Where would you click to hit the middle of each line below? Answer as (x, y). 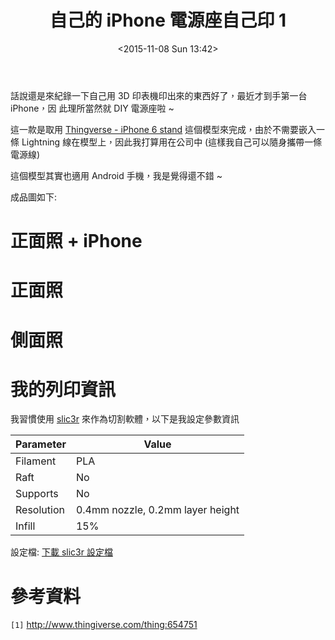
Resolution (40, 510)
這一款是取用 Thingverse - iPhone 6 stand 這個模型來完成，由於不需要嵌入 (163, 129)
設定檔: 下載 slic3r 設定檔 (61, 552)
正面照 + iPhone (76, 241)
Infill (25, 526)
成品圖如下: (34, 197)
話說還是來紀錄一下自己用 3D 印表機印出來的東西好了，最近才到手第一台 (159, 95)
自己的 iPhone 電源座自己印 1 (168, 20)
